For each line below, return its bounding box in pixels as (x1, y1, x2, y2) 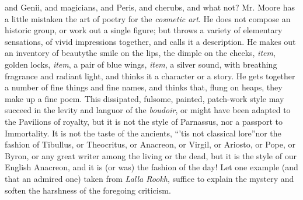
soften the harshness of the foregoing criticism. (5, 184, 171, 196)
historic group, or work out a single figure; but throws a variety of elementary (5, 24, 283, 36)
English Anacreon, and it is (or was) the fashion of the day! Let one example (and (5, 161, 298, 173)
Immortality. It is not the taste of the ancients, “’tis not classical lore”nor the (5, 127, 281, 139)
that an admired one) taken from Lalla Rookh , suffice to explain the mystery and (5, 172, 294, 184)
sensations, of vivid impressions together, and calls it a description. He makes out (5, 35, 296, 47)
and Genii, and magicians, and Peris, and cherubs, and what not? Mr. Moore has (5, 1, 295, 13)
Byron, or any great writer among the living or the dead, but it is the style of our (5, 149, 297, 162)
